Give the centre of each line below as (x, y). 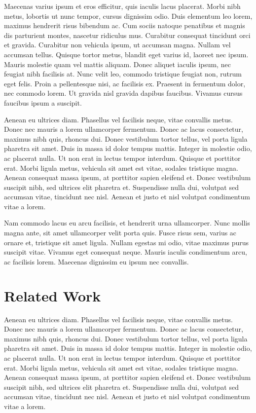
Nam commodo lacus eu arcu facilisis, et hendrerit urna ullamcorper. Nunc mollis (127, 223)
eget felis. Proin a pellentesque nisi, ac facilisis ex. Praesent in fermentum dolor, (125, 83)
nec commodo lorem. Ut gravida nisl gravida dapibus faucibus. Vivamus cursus (123, 93)
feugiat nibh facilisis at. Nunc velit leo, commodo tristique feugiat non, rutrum (123, 74)
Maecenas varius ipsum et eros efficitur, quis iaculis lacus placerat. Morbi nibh (122, 6)
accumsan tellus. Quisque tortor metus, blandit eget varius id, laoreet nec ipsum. (126, 54)
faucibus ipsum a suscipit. (43, 102)
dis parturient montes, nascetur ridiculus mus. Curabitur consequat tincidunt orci (127, 35)
